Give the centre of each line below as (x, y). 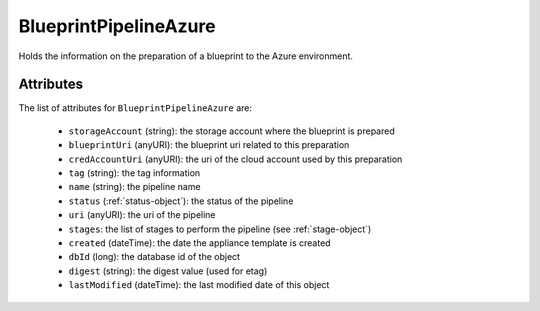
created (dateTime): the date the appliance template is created (199, 242)
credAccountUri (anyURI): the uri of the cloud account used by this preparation (235, 159)
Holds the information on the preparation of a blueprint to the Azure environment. (186, 56)
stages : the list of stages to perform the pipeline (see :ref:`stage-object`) (220, 229)
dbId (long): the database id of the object (154, 257)
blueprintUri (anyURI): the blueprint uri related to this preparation (209, 145)
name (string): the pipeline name (134, 187)
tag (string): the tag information (134, 173)
